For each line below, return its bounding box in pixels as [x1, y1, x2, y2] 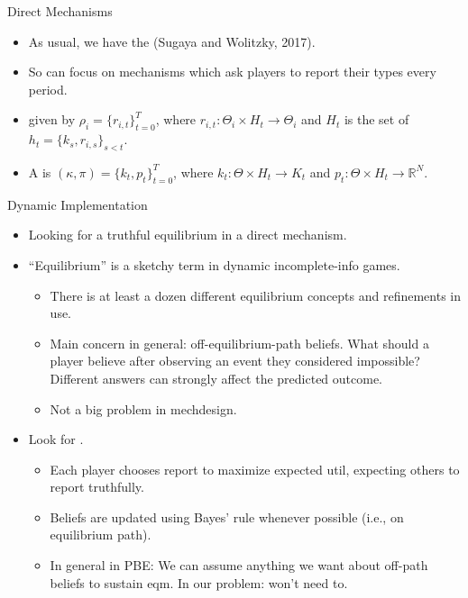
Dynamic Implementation [7, 195, 148, 213]
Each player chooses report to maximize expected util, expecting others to [50, 459, 460, 478]
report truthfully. [50, 477, 144, 496]
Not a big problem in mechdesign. [50, 399, 237, 418]
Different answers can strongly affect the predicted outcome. [50, 368, 383, 387]
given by [28, 110, 76, 129]
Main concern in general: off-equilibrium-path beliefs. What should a [50, 333, 429, 352]
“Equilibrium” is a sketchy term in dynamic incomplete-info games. [28, 255, 400, 274]
